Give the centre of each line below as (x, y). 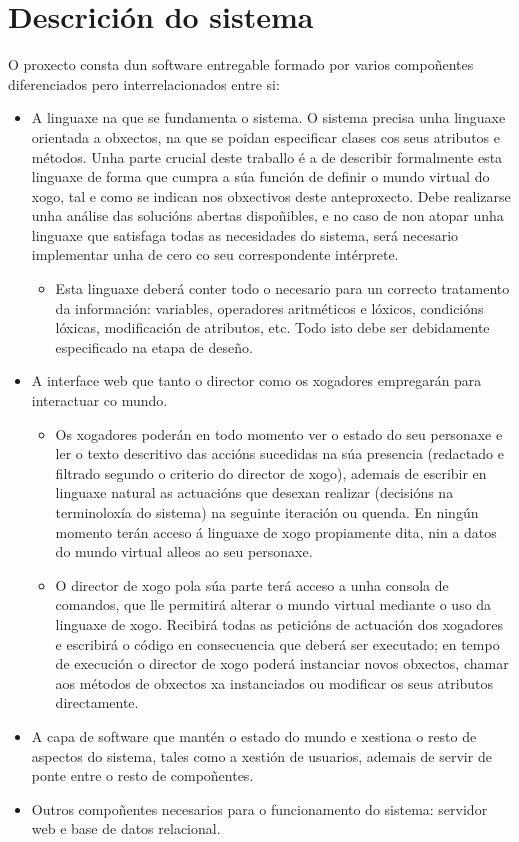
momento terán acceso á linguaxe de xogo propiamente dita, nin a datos (276, 531)
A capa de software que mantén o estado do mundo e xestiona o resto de (254, 735)
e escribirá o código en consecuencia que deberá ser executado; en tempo (277, 643)
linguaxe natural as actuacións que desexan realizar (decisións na (254, 492)
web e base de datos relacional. (126, 828)
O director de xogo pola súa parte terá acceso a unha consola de (252, 584)
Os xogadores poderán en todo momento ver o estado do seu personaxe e (279, 433)
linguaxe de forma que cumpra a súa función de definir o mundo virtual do (260, 176)
